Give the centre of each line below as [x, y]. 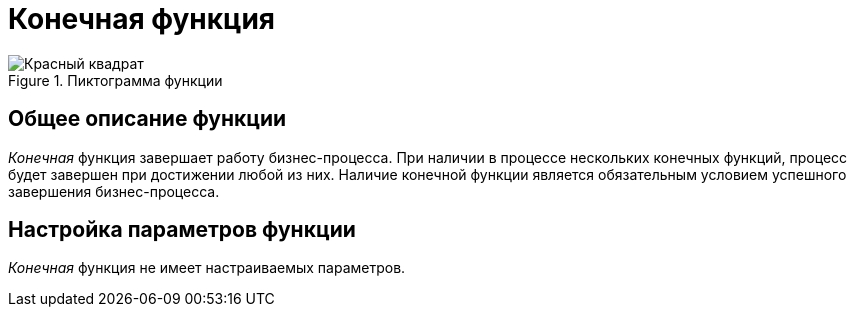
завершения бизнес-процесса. [114, 191]
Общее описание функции [147, 119]
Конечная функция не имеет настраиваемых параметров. [207, 268]
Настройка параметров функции [182, 230]
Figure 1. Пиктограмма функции [115, 80]
